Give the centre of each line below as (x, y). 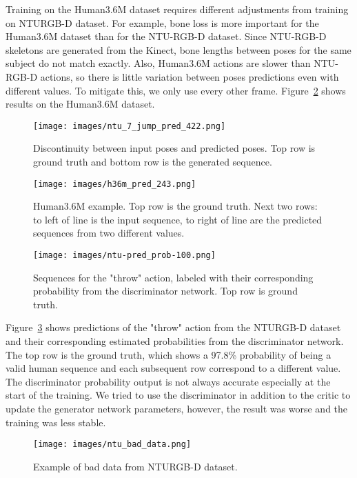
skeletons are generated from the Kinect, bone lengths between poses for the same (178, 49)
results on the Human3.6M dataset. (80, 104)
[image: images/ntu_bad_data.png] (112, 445)
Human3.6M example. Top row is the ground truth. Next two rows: (175, 206)
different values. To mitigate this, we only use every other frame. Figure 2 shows (176, 90)
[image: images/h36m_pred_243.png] (115, 184)
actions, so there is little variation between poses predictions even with (190, 76)
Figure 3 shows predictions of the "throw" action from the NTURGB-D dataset (173, 327)
